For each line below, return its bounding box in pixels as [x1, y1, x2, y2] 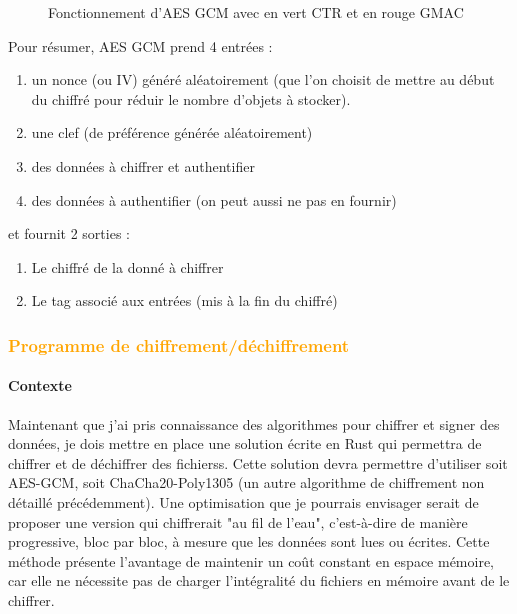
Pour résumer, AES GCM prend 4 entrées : [8, 35, 273, 56]
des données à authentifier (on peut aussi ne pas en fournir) [31, 189, 397, 210]
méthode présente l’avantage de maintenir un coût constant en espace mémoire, [8, 550, 495, 571]
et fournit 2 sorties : [8, 223, 130, 244]
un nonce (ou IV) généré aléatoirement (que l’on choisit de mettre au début [31, 69, 495, 90]
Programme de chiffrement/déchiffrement [8, 332, 350, 357]
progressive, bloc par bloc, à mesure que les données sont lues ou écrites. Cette [8, 531, 490, 552]
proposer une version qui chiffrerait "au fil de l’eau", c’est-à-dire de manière [8, 511, 468, 532]
